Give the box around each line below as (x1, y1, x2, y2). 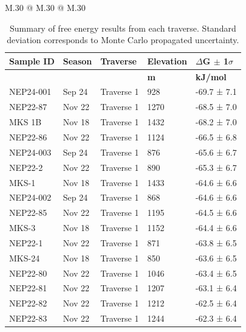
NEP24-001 (9, 85, 52, 98)
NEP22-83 (9, 312, 47, 325)
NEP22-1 (9, 236, 43, 249)
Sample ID (9, 54, 55, 67)
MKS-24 (9, 251, 40, 264)
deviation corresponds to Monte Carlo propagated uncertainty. (7, 33, 239, 46)
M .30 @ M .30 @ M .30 (5, 1, 86, 13)
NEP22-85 (9, 206, 47, 219)
